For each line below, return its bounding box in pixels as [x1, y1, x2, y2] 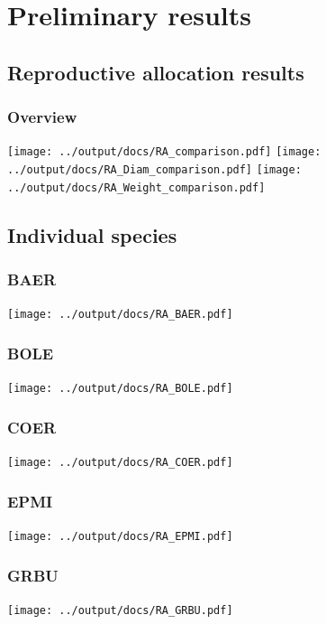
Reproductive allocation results [7, 58, 304, 86]
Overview [7, 106, 77, 128]
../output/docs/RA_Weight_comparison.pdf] [7, 181, 266, 194]
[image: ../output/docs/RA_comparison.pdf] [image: [7, 145, 321, 159]
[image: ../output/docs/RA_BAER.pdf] [7, 308, 233, 321]
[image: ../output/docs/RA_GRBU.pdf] [7, 603, 233, 617]
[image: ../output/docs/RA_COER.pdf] [7, 456, 233, 470]
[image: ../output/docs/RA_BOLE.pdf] [7, 382, 233, 396]
